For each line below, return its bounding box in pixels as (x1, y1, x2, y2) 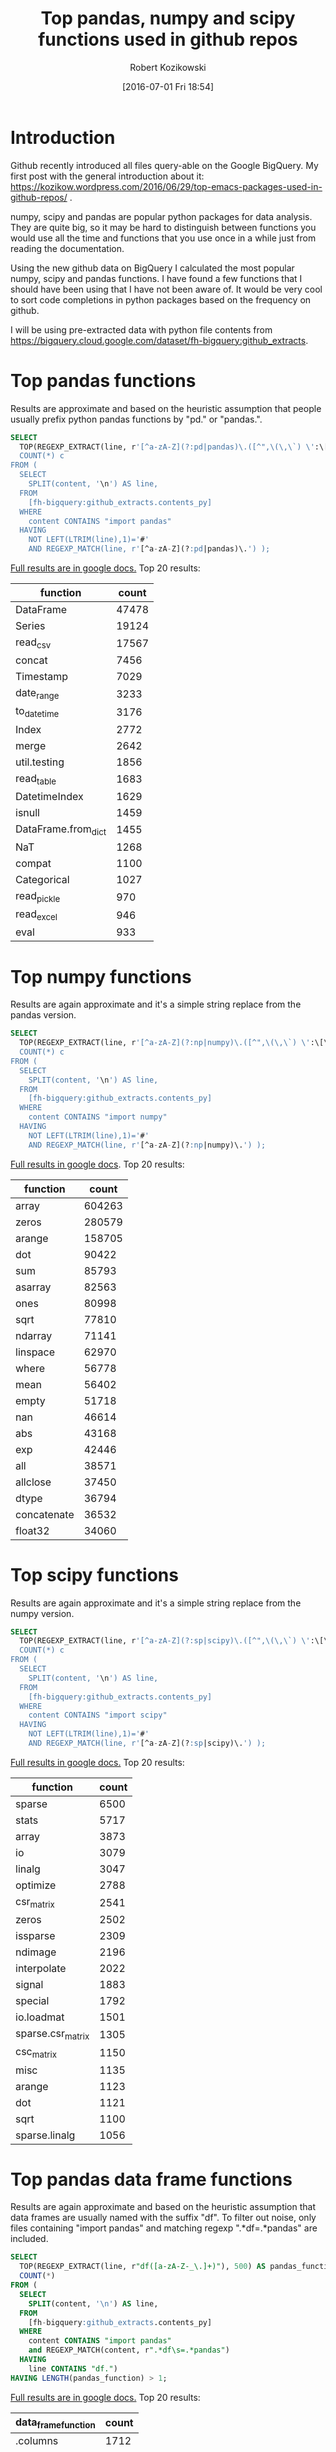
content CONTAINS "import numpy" (28, 1112, 168, 1122)
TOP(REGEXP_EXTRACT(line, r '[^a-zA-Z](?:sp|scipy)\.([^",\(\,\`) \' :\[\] (19, 1636, 333, 1646)
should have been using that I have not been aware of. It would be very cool (10, 283, 323, 295)
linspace (15, 1345, 56, 1359)
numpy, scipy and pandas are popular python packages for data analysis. (10, 210, 313, 222)
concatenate (15, 1507, 75, 1521)
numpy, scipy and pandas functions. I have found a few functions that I (10, 272, 303, 284)
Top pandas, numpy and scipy (40, 7, 296, 30)
